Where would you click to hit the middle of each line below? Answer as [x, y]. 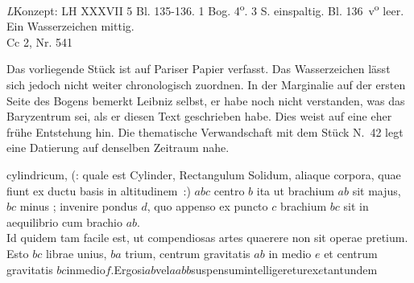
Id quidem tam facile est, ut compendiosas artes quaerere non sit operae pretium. [207, 238]
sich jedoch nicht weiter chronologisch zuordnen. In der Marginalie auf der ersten [206, 85]
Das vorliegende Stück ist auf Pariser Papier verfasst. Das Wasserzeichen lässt [199, 69]
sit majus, [377, 190]
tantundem [350, 269]
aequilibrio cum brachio [64, 221]
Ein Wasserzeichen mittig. [70, 26]
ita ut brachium [295, 190]
